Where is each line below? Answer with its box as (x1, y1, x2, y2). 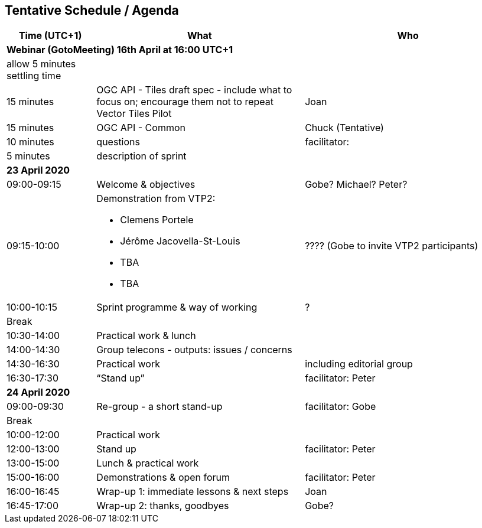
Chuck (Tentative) (305, 122, 384, 134)
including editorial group (305, 358, 413, 370)
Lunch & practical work (96, 457, 199, 470)
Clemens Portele (120, 214, 194, 226)
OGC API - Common (96, 122, 185, 134)
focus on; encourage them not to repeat (96, 96, 274, 108)
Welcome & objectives (96, 178, 196, 191)
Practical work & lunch (96, 330, 196, 342)
